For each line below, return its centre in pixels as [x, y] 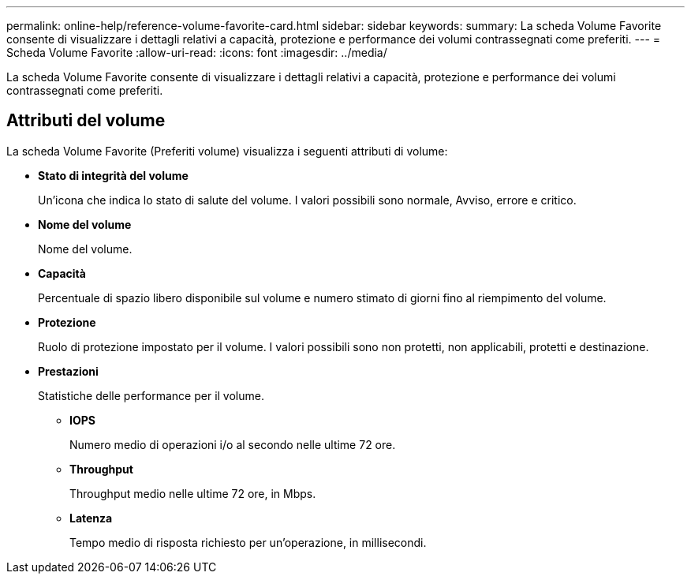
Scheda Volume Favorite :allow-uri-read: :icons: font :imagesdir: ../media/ [197, 52]
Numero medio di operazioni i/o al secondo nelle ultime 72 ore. [233, 444]
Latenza [91, 518]
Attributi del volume [86, 121]
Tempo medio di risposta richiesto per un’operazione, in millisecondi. [248, 542]
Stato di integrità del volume [113, 175]
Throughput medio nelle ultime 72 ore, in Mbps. [193, 493]
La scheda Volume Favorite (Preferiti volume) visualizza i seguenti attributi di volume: [227, 151]
